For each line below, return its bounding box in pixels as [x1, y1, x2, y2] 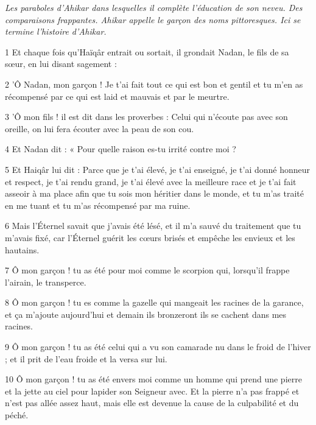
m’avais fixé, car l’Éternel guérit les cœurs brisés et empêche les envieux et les [5, 231, 295, 244]
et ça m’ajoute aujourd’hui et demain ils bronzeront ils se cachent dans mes [5, 307, 287, 320]
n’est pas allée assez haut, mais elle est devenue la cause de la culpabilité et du [5, 396, 299, 409]
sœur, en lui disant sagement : [5, 57, 117, 70]
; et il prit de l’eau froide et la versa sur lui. [5, 352, 167, 365]
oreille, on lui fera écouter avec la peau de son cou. [5, 122, 194, 135]
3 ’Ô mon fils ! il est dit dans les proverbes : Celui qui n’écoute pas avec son [5, 110, 288, 123]
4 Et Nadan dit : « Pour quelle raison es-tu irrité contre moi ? [5, 142, 236, 155]
